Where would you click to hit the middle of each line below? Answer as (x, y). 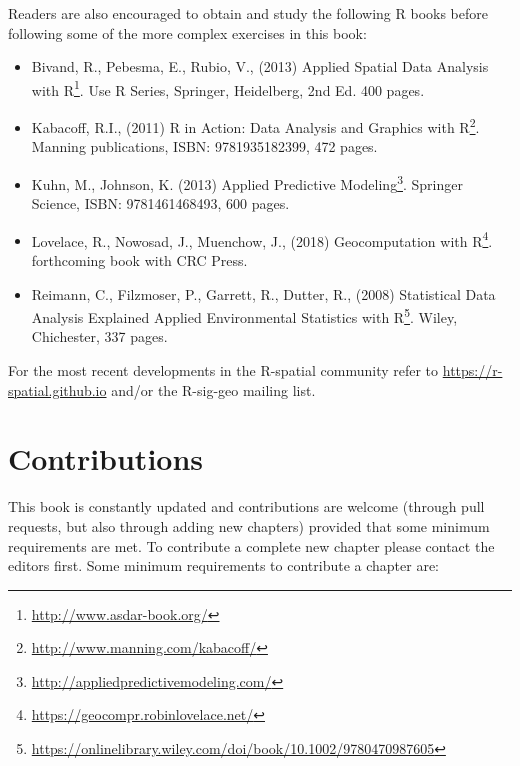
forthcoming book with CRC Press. (139, 259)
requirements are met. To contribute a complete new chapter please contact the (251, 545)
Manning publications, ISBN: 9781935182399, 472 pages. (204, 146)
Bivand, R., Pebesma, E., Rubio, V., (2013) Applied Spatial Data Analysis (260, 66)
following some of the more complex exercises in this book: (187, 32)
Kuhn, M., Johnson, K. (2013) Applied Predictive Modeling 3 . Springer (247, 182)
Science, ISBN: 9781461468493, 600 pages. (160, 203)
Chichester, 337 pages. (99, 336)
